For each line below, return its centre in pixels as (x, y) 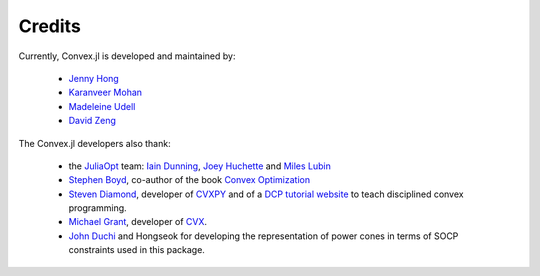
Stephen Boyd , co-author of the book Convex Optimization (189, 180)
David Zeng (92, 121)
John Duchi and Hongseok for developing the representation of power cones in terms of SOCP (263, 236)
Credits (50, 26)
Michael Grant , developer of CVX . (138, 222)
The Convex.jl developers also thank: (94, 143)
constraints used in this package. (136, 250)
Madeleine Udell (102, 106)
